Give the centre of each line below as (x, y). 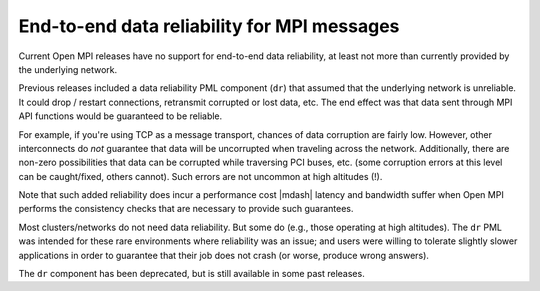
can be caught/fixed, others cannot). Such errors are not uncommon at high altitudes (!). (200, 176)
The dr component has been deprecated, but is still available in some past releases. (191, 274)
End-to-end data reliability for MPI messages (209, 26)
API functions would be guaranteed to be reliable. (120, 116)
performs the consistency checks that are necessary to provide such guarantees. (186, 209)
